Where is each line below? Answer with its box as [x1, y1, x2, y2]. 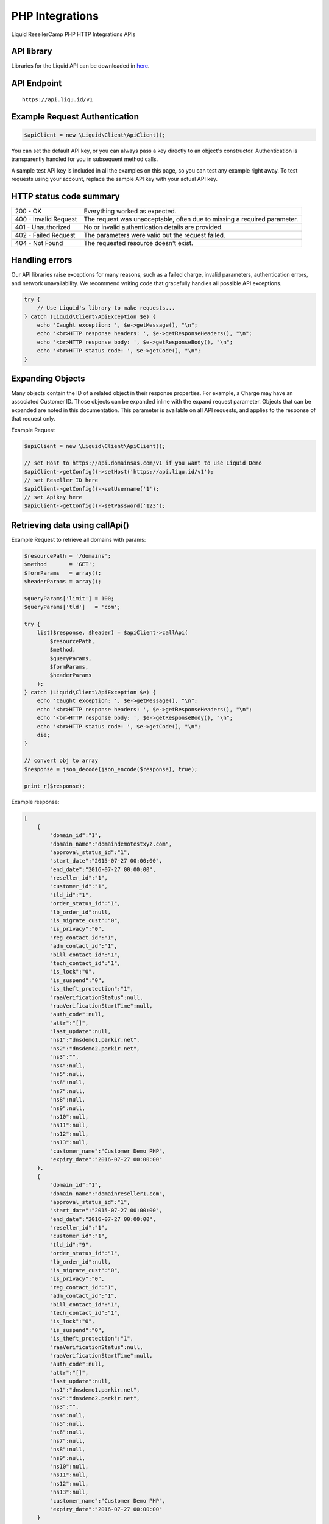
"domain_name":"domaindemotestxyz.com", [49, 840, 172, 847]
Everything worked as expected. [83, 207, 177, 215]
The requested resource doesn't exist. [83, 238, 193, 247]
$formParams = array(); [24, 569, 102, 576]
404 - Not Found [15, 238, 63, 247]
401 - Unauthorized [15, 223, 71, 231]
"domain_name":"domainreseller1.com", [49, 1190, 166, 1197]
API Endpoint [11, 78, 62, 88]
